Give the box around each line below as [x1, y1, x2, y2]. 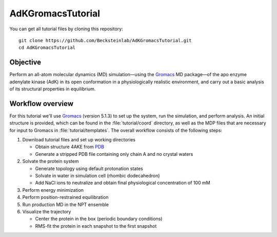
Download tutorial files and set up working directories [22, 137, 136, 143]
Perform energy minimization [22, 187, 84, 193]
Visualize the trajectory [22, 209, 71, 214]
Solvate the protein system [22, 158, 79, 165]
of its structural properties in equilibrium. [9, 86, 96, 92]
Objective [9, 58, 42, 67]
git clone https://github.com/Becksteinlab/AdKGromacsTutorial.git [18, 38, 192, 43]
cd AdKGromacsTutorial [18, 45, 76, 51]
